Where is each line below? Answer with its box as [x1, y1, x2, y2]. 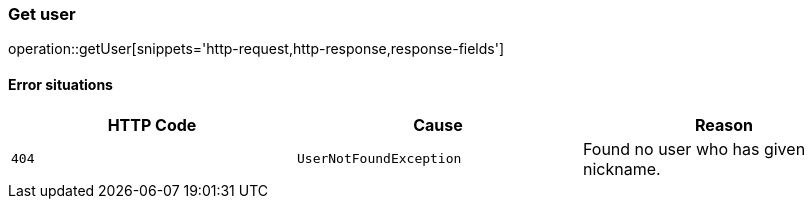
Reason [694, 114, 753, 135]
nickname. [582, 158, 661, 179]
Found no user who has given [582, 138, 806, 159]
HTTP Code [107, 114, 197, 135]
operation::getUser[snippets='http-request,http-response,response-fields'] [8, 40, 505, 58]
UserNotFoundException [296, 151, 462, 167]
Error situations [8, 75, 113, 93]
